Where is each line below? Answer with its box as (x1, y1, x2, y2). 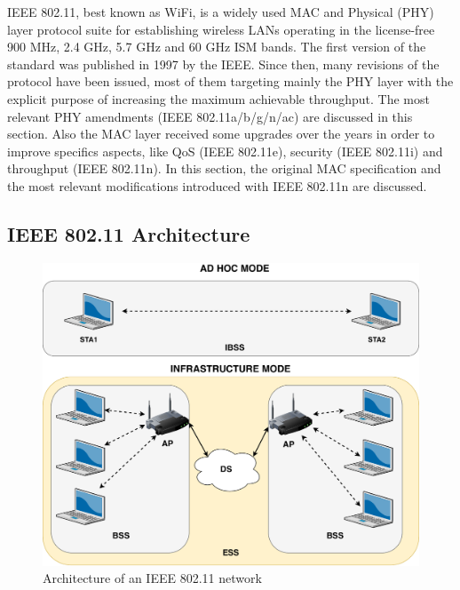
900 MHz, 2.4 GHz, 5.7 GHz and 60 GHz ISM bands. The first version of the (7, 37, 426, 56)
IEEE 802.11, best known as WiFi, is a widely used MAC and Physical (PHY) (7, 3, 434, 20)
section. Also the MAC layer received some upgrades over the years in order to (7, 124, 435, 143)
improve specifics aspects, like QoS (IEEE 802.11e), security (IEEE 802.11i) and (7, 141, 443, 160)
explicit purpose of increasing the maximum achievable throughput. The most (7, 89, 430, 108)
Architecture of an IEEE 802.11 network (43, 569, 262, 587)
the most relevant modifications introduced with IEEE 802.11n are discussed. (7, 176, 427, 195)
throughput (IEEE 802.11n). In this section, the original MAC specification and (7, 159, 441, 178)
